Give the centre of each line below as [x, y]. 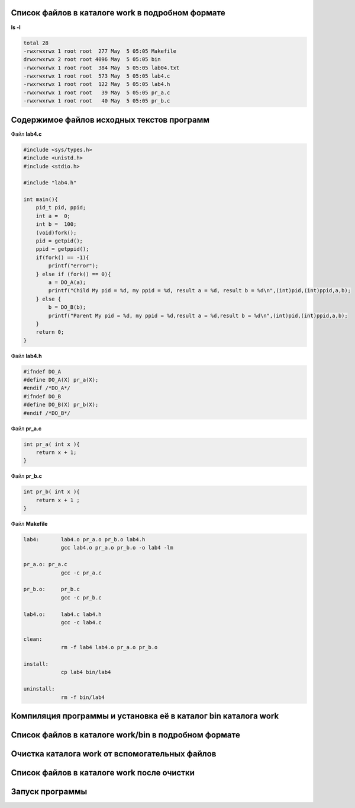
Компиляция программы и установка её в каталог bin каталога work [145, 716]
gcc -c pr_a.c [81, 573]
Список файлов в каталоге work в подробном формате [118, 13]
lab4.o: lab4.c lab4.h [62, 614]
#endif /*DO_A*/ [47, 388]
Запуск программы [49, 791]
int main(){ [41, 199]
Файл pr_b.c [27, 476]
